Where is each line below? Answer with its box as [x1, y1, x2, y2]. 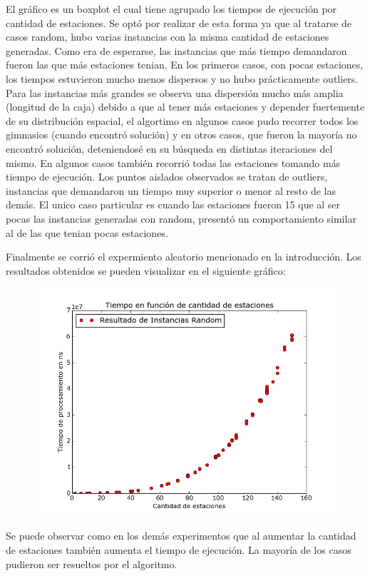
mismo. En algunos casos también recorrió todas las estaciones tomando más [6, 155, 341, 170]
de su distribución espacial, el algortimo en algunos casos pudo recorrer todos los [6, 113, 359, 128]
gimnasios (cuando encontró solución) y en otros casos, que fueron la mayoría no [6, 127, 357, 142]
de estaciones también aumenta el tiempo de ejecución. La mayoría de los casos [6, 542, 351, 557]
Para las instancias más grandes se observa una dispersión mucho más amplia [6, 85, 344, 100]
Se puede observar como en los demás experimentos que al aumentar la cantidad [6, 528, 356, 543]
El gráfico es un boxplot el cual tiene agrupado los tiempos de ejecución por [6, 1, 337, 16]
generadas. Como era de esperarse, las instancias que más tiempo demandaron [6, 43, 347, 58]
